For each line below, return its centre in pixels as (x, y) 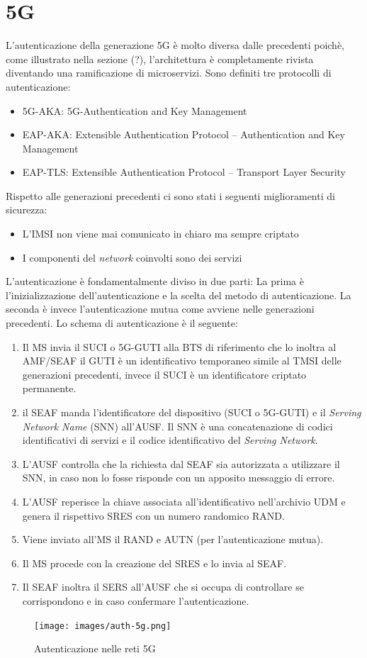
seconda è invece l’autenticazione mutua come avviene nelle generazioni (160, 309)
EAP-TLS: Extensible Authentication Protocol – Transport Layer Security (184, 172)
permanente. (49, 388)
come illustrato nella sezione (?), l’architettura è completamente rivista (160, 58)
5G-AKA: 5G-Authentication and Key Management (135, 110)
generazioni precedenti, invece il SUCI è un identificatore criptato (164, 374)
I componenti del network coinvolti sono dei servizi (132, 257)
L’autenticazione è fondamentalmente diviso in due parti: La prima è (155, 281)
